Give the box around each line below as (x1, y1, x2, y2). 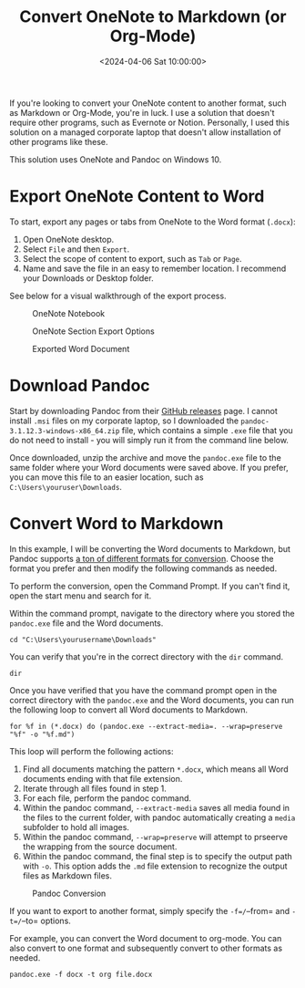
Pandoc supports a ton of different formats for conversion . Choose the (9, 553, 274, 564)
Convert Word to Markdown (9, 514, 224, 534)
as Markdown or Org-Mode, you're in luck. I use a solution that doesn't (9, 107, 275, 118)
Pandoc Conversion (32, 888, 107, 899)
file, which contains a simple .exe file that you (121, 424, 293, 435)
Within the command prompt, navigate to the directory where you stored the (9, 608, 295, 619)
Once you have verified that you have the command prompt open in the (9, 684, 278, 695)
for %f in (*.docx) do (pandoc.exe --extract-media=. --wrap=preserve (9, 722, 283, 731)
